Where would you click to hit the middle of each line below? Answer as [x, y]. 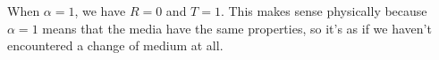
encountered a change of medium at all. [115, 45]
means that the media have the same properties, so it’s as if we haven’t [237, 28]
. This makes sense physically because [324, 11]
